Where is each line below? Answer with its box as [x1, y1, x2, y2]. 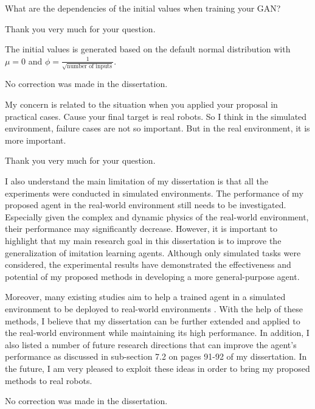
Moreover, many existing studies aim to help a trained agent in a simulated [5, 290, 286, 303]
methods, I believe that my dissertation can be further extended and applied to [5, 314, 300, 327]
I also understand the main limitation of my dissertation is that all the [5, 175, 268, 187]
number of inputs [67, 63, 112, 70]
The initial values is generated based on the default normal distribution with [5, 43, 291, 55]
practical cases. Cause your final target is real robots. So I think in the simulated [5, 110, 307, 122]
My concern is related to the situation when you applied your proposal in [5, 98, 278, 111]
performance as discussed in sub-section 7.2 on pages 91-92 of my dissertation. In [5, 350, 307, 363]
